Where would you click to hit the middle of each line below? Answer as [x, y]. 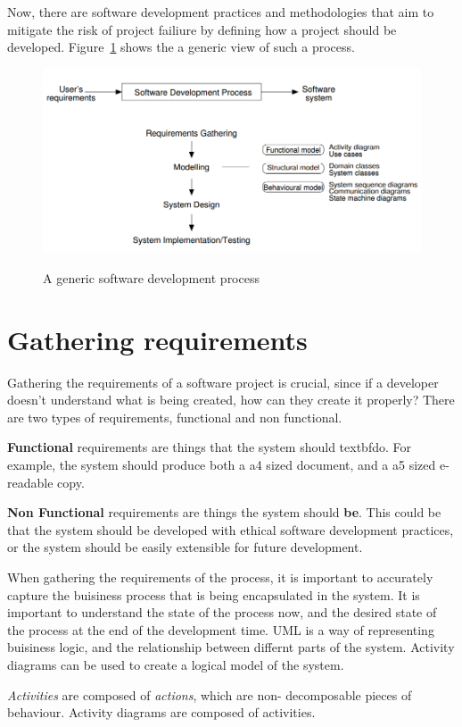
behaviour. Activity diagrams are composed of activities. [161, 712]
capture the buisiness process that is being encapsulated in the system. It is [214, 594]
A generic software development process [151, 277]
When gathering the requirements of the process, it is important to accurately [220, 577]
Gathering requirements [157, 339]
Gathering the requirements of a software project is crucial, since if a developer [223, 382]
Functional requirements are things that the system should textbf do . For [210, 447]
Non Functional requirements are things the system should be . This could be [224, 512]
